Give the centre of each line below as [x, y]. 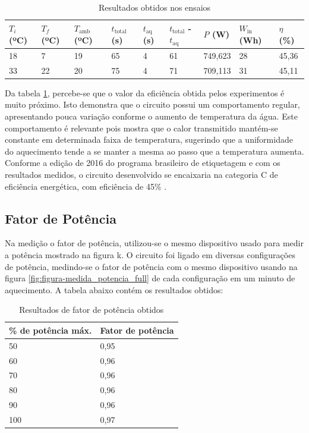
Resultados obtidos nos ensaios [154, 7]
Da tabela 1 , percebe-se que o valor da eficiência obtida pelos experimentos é [145, 92]
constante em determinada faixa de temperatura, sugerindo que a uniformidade [149, 139]
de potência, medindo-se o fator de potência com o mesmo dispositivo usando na [151, 266]
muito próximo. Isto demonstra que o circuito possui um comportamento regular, [152, 104]
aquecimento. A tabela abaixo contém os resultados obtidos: [114, 289]
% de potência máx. [51, 330]
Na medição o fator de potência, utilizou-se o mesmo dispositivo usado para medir [154, 243]
